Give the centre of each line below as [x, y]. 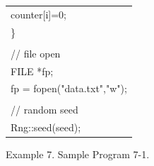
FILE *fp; [32, 71]
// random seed [45, 110]
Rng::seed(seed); [46, 127]
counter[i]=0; [39, 14]
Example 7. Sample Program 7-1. [78, 154]
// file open [36, 53]
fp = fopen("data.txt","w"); [69, 88]
